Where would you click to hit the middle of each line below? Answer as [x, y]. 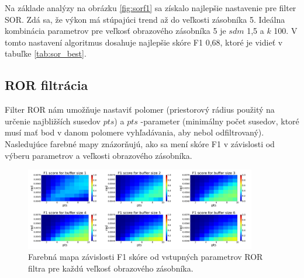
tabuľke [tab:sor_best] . [46, 53]
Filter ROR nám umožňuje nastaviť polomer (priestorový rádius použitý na [140, 110]
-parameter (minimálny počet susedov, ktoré [220, 121]
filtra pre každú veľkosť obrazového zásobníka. [111, 268]
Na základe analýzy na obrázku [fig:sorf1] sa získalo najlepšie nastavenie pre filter [151, 8]
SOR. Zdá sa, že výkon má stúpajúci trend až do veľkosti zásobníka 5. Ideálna [145, 19]
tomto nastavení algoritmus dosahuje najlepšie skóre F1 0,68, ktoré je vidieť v [144, 42]
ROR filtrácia [46, 85]
